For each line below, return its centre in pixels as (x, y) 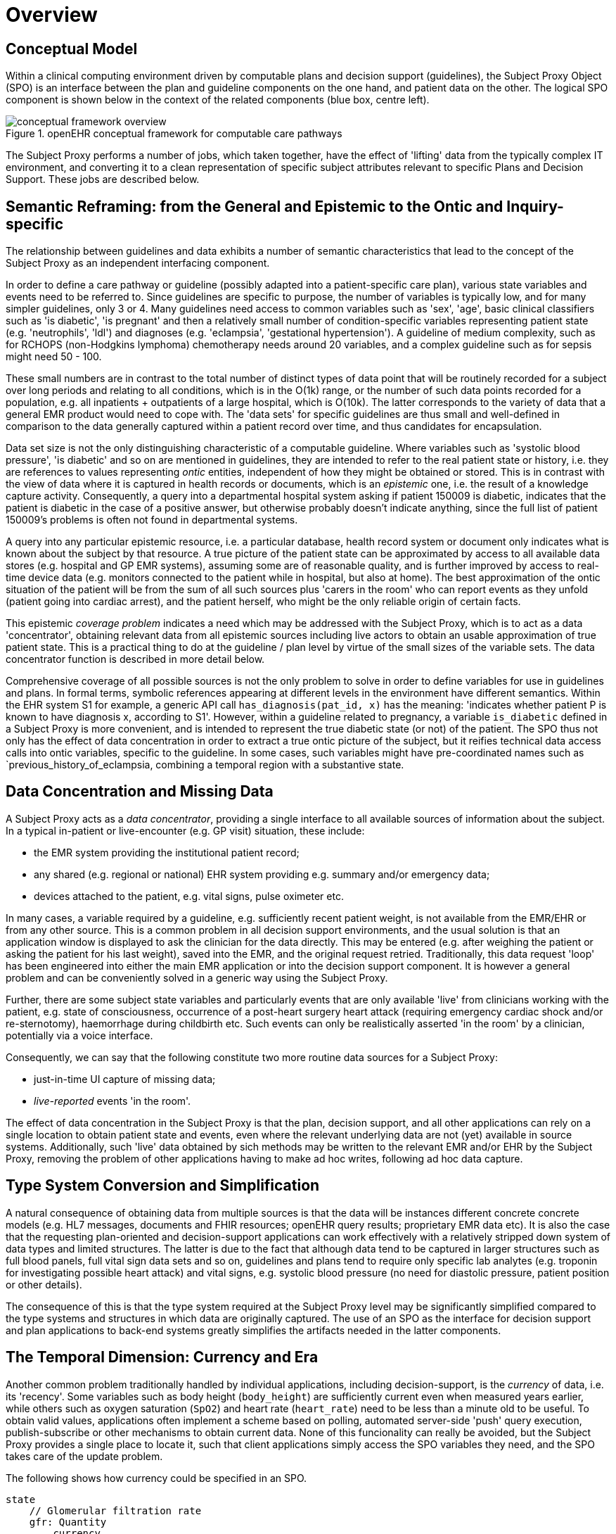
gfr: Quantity (68, 1522)
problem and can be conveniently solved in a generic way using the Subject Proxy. (197, 977)
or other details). (44, 1284)
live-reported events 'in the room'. (113, 1101)
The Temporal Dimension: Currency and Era (162, 1357)
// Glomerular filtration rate (115, 1510)
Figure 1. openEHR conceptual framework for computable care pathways (174, 134)
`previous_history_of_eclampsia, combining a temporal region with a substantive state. (205, 765)
